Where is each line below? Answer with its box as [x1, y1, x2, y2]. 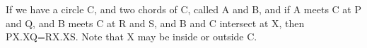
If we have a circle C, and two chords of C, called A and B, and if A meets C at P [6, 2, 361, 16]
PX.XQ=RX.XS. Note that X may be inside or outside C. [6, 29, 257, 44]
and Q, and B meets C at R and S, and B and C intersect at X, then [6, 15, 305, 30]
